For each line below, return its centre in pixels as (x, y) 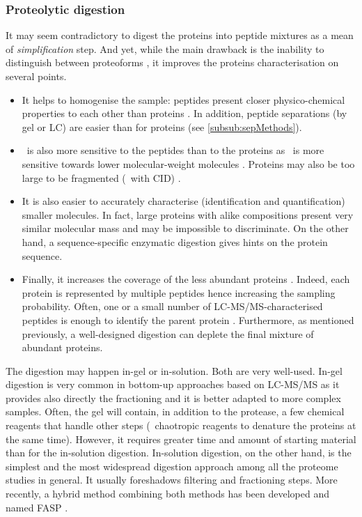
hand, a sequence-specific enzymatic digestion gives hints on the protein (175, 241)
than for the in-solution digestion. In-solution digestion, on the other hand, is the (179, 453)
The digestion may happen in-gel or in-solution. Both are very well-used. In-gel (174, 370)
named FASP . (37, 507)
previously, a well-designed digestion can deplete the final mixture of (168, 333)
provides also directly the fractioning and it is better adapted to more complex (173, 398)
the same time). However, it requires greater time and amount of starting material (181, 439)
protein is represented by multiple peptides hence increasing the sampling (179, 292)
